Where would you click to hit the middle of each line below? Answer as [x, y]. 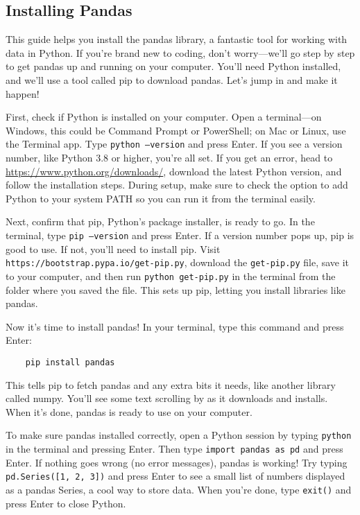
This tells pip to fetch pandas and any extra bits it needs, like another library [171, 384]
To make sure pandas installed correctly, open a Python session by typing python [179, 435]
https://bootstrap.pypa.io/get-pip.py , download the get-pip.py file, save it [178, 262]
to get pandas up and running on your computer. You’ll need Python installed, [173, 66]
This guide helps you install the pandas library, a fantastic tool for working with [177, 39]
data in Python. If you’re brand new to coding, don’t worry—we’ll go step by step [180, 52]
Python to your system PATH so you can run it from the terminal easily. [161, 198]
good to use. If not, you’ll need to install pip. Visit [113, 248]
